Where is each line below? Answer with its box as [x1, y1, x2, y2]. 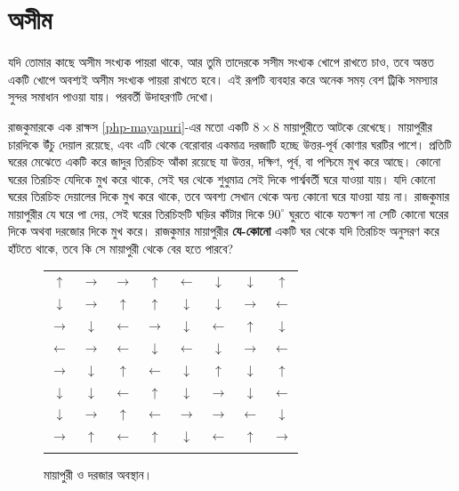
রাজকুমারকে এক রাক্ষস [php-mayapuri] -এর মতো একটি [8, 117, 249, 135]
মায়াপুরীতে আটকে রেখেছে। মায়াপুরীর [283, 117, 432, 135]
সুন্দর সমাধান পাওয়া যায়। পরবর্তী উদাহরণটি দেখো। [8, 87, 216, 106]
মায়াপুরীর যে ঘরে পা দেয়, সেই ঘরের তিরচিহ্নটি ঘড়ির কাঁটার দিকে [8, 204, 264, 222]
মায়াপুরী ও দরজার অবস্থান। [44, 464, 153, 483]
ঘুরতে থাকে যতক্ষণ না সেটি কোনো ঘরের [289, 204, 449, 222]
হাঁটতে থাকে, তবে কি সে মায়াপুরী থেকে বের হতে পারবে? [8, 239, 234, 258]
